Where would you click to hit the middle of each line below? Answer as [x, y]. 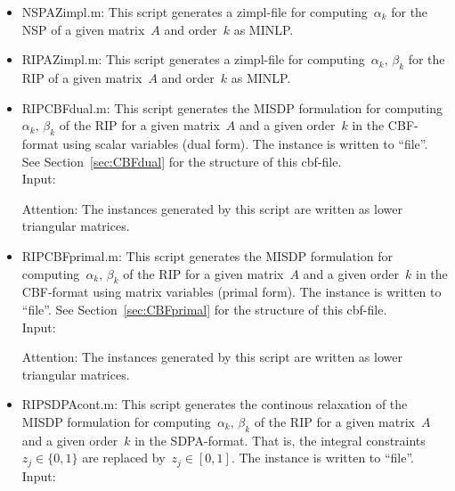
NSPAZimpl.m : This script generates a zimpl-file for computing [195, 12]
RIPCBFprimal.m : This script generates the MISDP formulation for [207, 255]
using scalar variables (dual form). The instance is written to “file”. [245, 143]
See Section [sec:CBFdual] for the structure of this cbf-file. [182, 161]
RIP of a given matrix [82, 77]
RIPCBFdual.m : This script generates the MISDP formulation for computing [232, 107]
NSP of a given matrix [83, 29]
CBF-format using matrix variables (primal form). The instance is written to [232, 292]
